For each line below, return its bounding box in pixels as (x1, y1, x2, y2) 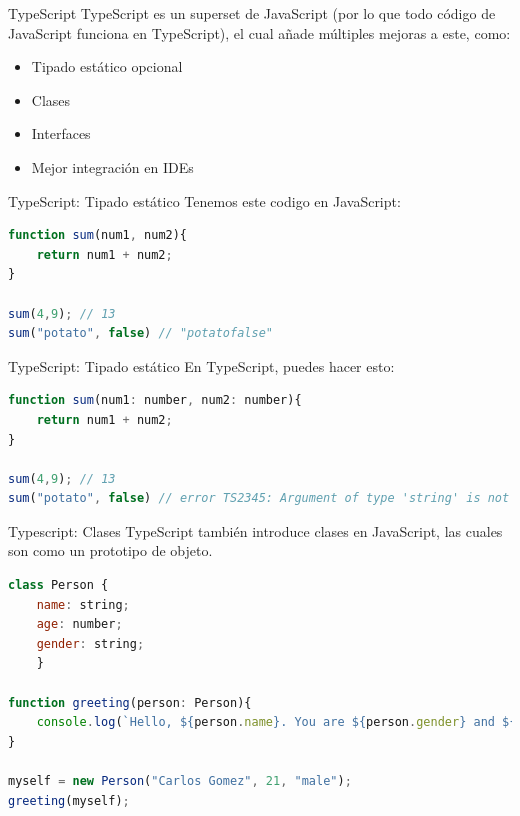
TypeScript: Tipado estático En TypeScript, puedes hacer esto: (8, 355, 395, 376)
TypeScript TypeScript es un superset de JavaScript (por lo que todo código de (8, 3, 496, 23)
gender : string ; (36, 636, 145, 651)
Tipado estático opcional (31, 56, 183, 77)
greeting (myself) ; (8, 793, 130, 808)
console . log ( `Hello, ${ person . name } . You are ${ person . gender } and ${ (36, 715, 517, 730)
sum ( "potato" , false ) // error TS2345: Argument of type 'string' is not (8, 491, 510, 506)
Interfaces (31, 123, 91, 144)
